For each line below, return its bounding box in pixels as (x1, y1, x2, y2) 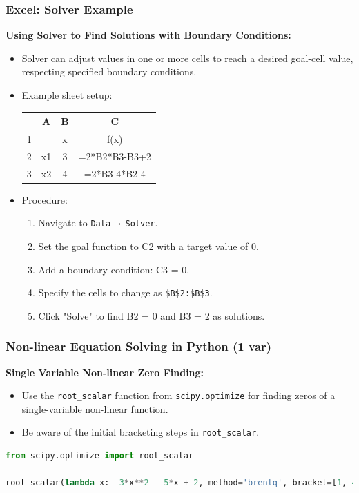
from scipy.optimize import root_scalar (6, 451, 194, 461)
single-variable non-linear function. (21, 401, 168, 416)
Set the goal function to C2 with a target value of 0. (38, 238, 259, 253)
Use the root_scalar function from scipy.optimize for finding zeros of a (21, 388, 336, 403)
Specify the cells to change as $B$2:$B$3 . (38, 285, 213, 300)
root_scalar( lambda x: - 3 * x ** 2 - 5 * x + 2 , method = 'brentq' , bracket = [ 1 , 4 (6, 478, 357, 488)
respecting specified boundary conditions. (21, 64, 197, 79)
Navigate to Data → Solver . (38, 215, 158, 230)
